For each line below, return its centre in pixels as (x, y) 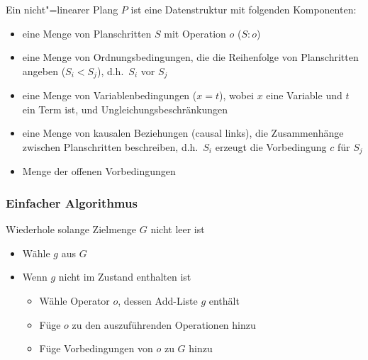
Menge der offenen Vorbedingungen (99, 171)
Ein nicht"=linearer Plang (62, 9)
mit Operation (195, 33)
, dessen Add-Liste (158, 301)
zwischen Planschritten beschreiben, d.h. (110, 147)
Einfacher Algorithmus (72, 202)
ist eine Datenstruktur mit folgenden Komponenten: (244, 9)
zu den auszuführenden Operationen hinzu (164, 324)
